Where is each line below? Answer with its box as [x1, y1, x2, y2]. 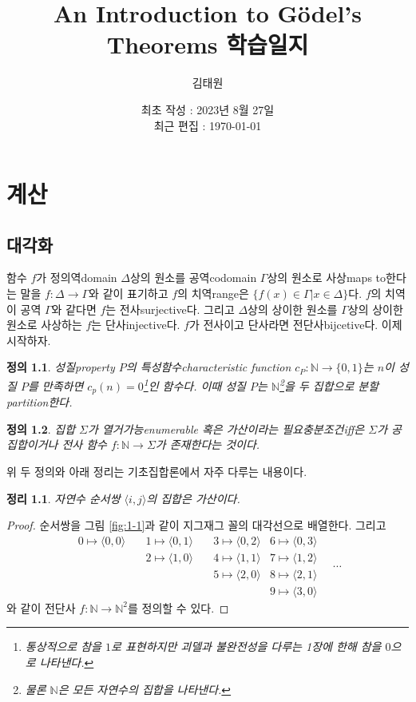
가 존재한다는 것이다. [155, 436, 260, 453]
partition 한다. [6, 394, 73, 410]
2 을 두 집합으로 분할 [279, 375, 379, 394]
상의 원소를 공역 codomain [129, 269, 257, 286]
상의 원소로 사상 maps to [267, 269, 386, 286]
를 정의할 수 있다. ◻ [128, 599, 229, 616]
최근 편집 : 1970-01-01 [153, 117, 262, 133]
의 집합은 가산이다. [146, 490, 240, 506]
